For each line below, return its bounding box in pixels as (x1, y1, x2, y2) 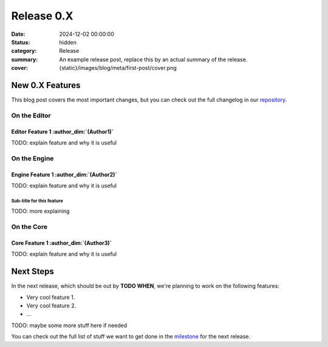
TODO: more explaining (11, 207, 70, 215)
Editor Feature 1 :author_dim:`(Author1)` (11, 128, 114, 135)
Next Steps (11, 266, 54, 277)
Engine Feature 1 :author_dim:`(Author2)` (11, 171, 118, 178)
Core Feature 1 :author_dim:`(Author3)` (11, 239, 112, 246)
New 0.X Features (11, 80, 81, 91)
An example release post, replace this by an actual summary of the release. (59, 55, 248, 63)
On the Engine (11, 154, 54, 162)
